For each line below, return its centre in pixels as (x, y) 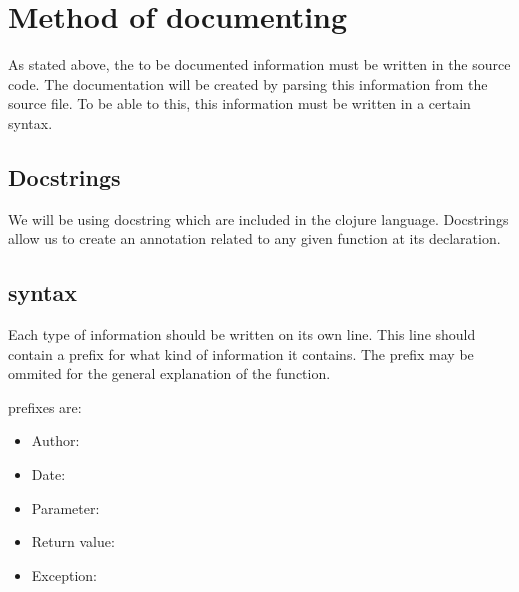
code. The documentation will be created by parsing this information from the (248, 83)
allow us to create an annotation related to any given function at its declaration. (254, 238)
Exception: (64, 574)
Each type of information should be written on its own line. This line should (242, 334)
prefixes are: (45, 406)
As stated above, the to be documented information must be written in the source (259, 64)
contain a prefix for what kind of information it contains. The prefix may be (241, 353)
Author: (55, 440)
